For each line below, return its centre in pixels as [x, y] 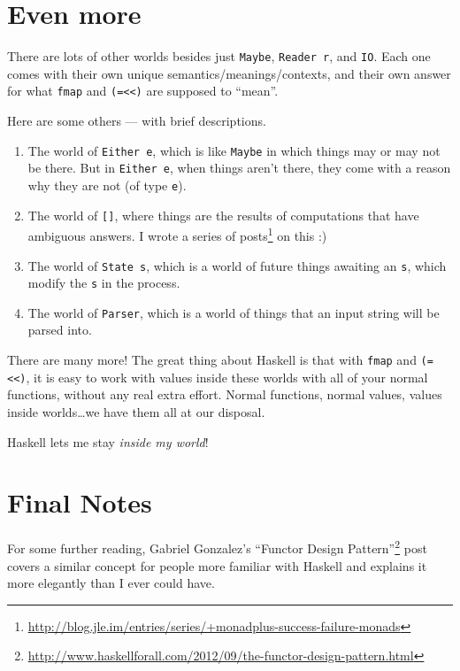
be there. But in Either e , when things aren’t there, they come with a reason [239, 168]
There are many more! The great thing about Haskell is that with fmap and [212, 360]
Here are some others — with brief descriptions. [137, 121]
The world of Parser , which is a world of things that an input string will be [234, 312]
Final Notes [80, 502]
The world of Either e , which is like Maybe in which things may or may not [234, 150]
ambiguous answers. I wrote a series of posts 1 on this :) [177, 234]
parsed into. [60, 330]
